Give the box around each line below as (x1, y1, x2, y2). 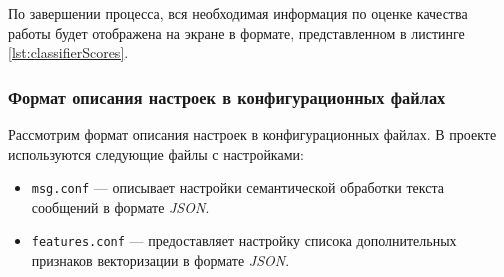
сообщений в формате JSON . (31, 196, 210, 217)
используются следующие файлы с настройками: (8, 143, 304, 164)
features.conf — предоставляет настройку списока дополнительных (31, 230, 457, 251)
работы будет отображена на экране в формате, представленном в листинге (8, 22, 465, 43)
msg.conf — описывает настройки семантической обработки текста (31, 177, 444, 198)
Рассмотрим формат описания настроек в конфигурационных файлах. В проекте (8, 124, 497, 144)
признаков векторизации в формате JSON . (31, 250, 290, 271)
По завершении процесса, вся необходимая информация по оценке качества (8, 3, 468, 23)
